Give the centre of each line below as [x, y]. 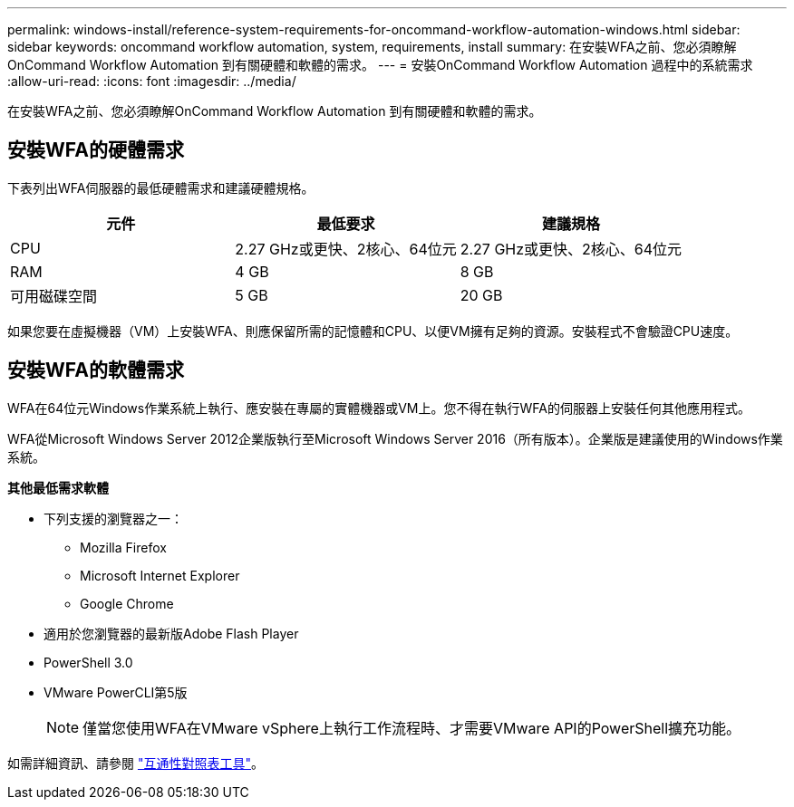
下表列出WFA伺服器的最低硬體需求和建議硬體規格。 [161, 187]
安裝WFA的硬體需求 [96, 150]
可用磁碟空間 [54, 296]
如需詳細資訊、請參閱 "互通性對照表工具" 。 [136, 763]
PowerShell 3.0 [88, 662]
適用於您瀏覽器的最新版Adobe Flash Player [171, 633]
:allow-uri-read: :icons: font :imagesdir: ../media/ [152, 81]
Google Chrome [127, 603]
